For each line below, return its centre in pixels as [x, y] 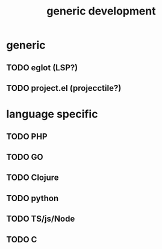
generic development [101, 11]
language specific [52, 114]
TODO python [33, 198]
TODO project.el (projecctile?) [64, 88]
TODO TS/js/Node [41, 219]
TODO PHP [27, 137]
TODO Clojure [33, 178]
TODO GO [25, 157]
